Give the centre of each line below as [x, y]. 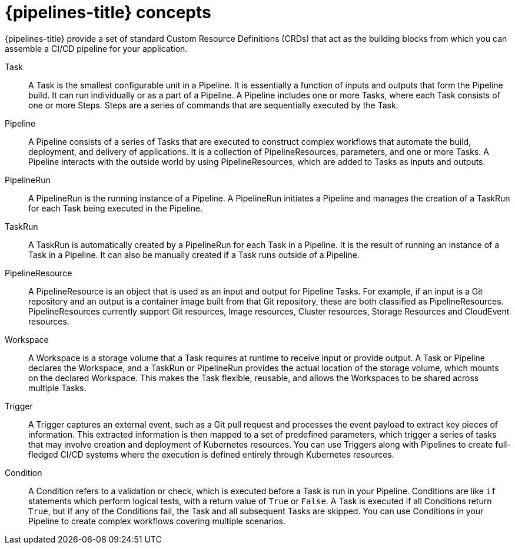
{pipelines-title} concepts [108, 12]
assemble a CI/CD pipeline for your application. [96, 48]
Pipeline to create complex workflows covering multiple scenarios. [157, 521]
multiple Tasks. [57, 388]
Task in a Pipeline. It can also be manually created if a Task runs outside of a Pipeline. [194, 254]
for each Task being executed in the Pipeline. [116, 208]
